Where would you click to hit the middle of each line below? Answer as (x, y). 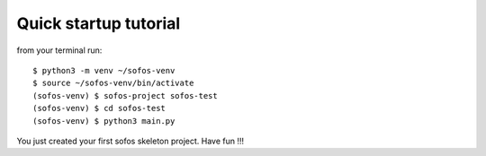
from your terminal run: (59, 50)
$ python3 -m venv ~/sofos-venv (104, 70)
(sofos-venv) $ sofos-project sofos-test (125, 95)
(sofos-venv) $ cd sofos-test (99, 108)
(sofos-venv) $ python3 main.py (104, 121)
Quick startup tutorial (99, 23)
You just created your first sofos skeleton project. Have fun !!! (130, 141)
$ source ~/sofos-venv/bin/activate (113, 83)
